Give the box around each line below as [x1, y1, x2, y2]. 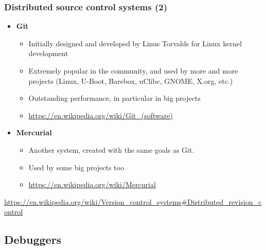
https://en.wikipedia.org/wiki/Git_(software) [28, 110, 173, 120]
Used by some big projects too [28, 162, 124, 172]
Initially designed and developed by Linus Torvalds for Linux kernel [28, 38, 242, 48]
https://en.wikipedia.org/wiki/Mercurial [28, 179, 156, 190]
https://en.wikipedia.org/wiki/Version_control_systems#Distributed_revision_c [4, 196, 262, 207]
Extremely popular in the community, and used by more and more [28, 65, 238, 76]
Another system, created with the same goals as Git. [28, 144, 194, 155]
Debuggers [4, 231, 62, 247]
